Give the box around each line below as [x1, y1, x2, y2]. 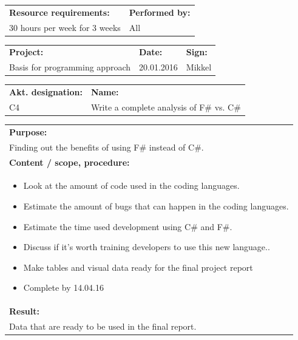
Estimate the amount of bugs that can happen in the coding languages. [23, 199, 289, 212]
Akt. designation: [9, 86, 83, 98]
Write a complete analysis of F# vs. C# [90, 100, 241, 113]
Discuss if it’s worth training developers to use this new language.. [23, 240, 270, 253]
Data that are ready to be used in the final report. [9, 320, 197, 332]
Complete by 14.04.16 [23, 281, 104, 294]
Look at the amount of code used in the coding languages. [23, 179, 240, 192]
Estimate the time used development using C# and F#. [23, 220, 232, 233]
